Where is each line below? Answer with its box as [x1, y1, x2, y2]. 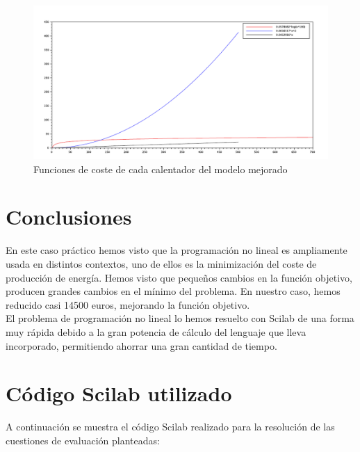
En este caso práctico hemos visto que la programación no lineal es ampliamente [6, 243, 347, 257]
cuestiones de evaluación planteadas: [6, 433, 160, 447]
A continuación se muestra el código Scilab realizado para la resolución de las [6, 419, 335, 434]
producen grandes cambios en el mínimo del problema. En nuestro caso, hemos [6, 284, 341, 298]
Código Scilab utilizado [6, 379, 232, 407]
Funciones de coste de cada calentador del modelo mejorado [33, 161, 288, 176]
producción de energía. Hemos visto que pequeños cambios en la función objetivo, [6, 270, 352, 284]
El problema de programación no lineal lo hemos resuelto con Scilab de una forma [6, 311, 354, 325]
